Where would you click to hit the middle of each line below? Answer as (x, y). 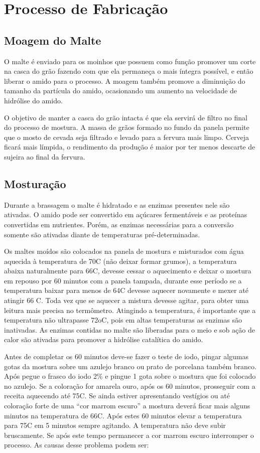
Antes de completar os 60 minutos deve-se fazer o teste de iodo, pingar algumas (126, 356)
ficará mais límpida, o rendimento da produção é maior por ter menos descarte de (130, 147)
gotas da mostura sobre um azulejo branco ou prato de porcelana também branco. (130, 366)
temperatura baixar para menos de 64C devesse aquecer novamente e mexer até (126, 290)
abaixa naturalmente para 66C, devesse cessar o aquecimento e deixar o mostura (128, 271)
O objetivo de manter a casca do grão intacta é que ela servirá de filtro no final (126, 117)
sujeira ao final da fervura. (45, 156)
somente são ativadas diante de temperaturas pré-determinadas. (102, 234)
